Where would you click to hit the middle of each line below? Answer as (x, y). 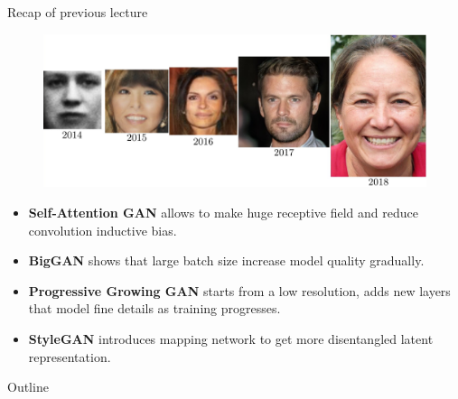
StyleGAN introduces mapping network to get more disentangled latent (231, 338)
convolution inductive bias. (103, 230)
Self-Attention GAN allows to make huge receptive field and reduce (223, 212)
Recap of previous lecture (78, 12)
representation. (70, 356)
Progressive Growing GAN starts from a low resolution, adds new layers (239, 290)
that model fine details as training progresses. (154, 308)
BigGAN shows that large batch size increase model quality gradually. (226, 260)
